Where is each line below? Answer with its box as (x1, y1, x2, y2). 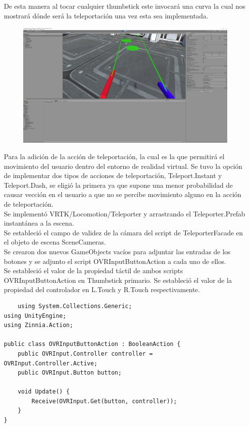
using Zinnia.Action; (4, 322, 73, 329)
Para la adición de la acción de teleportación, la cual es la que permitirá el (4, 151, 225, 162)
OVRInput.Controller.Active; (4, 360, 98, 367)
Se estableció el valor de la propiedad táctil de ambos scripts (4, 265, 183, 276)
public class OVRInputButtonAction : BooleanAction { (4, 341, 181, 348)
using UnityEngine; (4, 312, 66, 319)
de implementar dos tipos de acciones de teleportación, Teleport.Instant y (4, 170, 222, 181)
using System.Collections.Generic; (17, 302, 132, 310)
